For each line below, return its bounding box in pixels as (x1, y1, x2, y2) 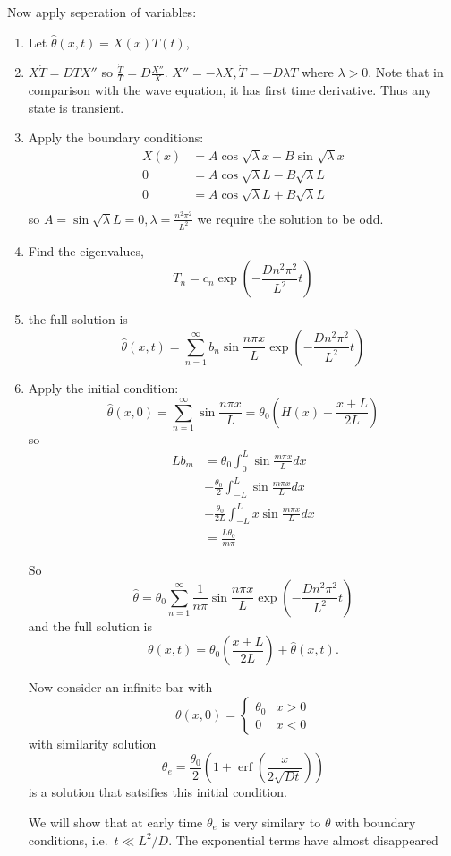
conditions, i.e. (28, 830, 108, 849)
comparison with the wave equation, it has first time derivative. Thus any (28, 81, 432, 99)
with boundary (335, 812, 416, 831)
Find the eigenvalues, (28, 241, 144, 260)
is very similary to (221, 812, 321, 831)
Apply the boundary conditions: (28, 128, 204, 147)
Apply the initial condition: (28, 378, 179, 397)
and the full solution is (28, 616, 153, 635)
